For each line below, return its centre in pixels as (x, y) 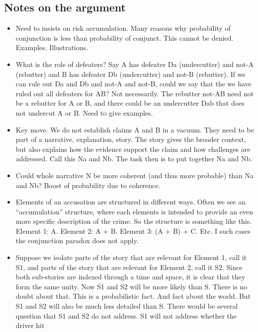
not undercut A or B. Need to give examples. (84, 112)
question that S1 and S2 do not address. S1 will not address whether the (126, 315)
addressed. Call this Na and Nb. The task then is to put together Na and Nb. (134, 159)
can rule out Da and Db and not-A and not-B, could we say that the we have (133, 84)
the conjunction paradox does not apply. (77, 240)
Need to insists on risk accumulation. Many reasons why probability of (123, 28)
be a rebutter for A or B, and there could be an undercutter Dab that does (130, 103)
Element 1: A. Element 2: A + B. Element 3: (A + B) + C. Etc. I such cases (133, 231)
